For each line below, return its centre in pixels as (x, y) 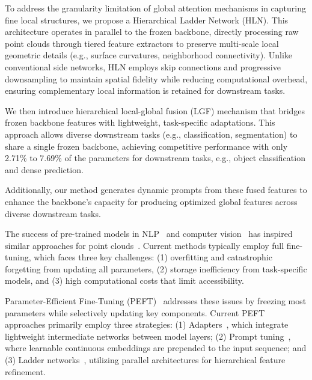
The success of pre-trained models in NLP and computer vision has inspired (149, 234)
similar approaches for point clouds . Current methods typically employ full (145, 245)
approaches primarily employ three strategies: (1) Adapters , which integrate (147, 324)
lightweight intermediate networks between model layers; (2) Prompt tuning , (148, 336)
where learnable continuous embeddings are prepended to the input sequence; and (156, 348)
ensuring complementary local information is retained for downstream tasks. (145, 90)
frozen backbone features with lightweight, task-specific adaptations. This (140, 122)
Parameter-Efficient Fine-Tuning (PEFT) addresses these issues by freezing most (156, 301)
